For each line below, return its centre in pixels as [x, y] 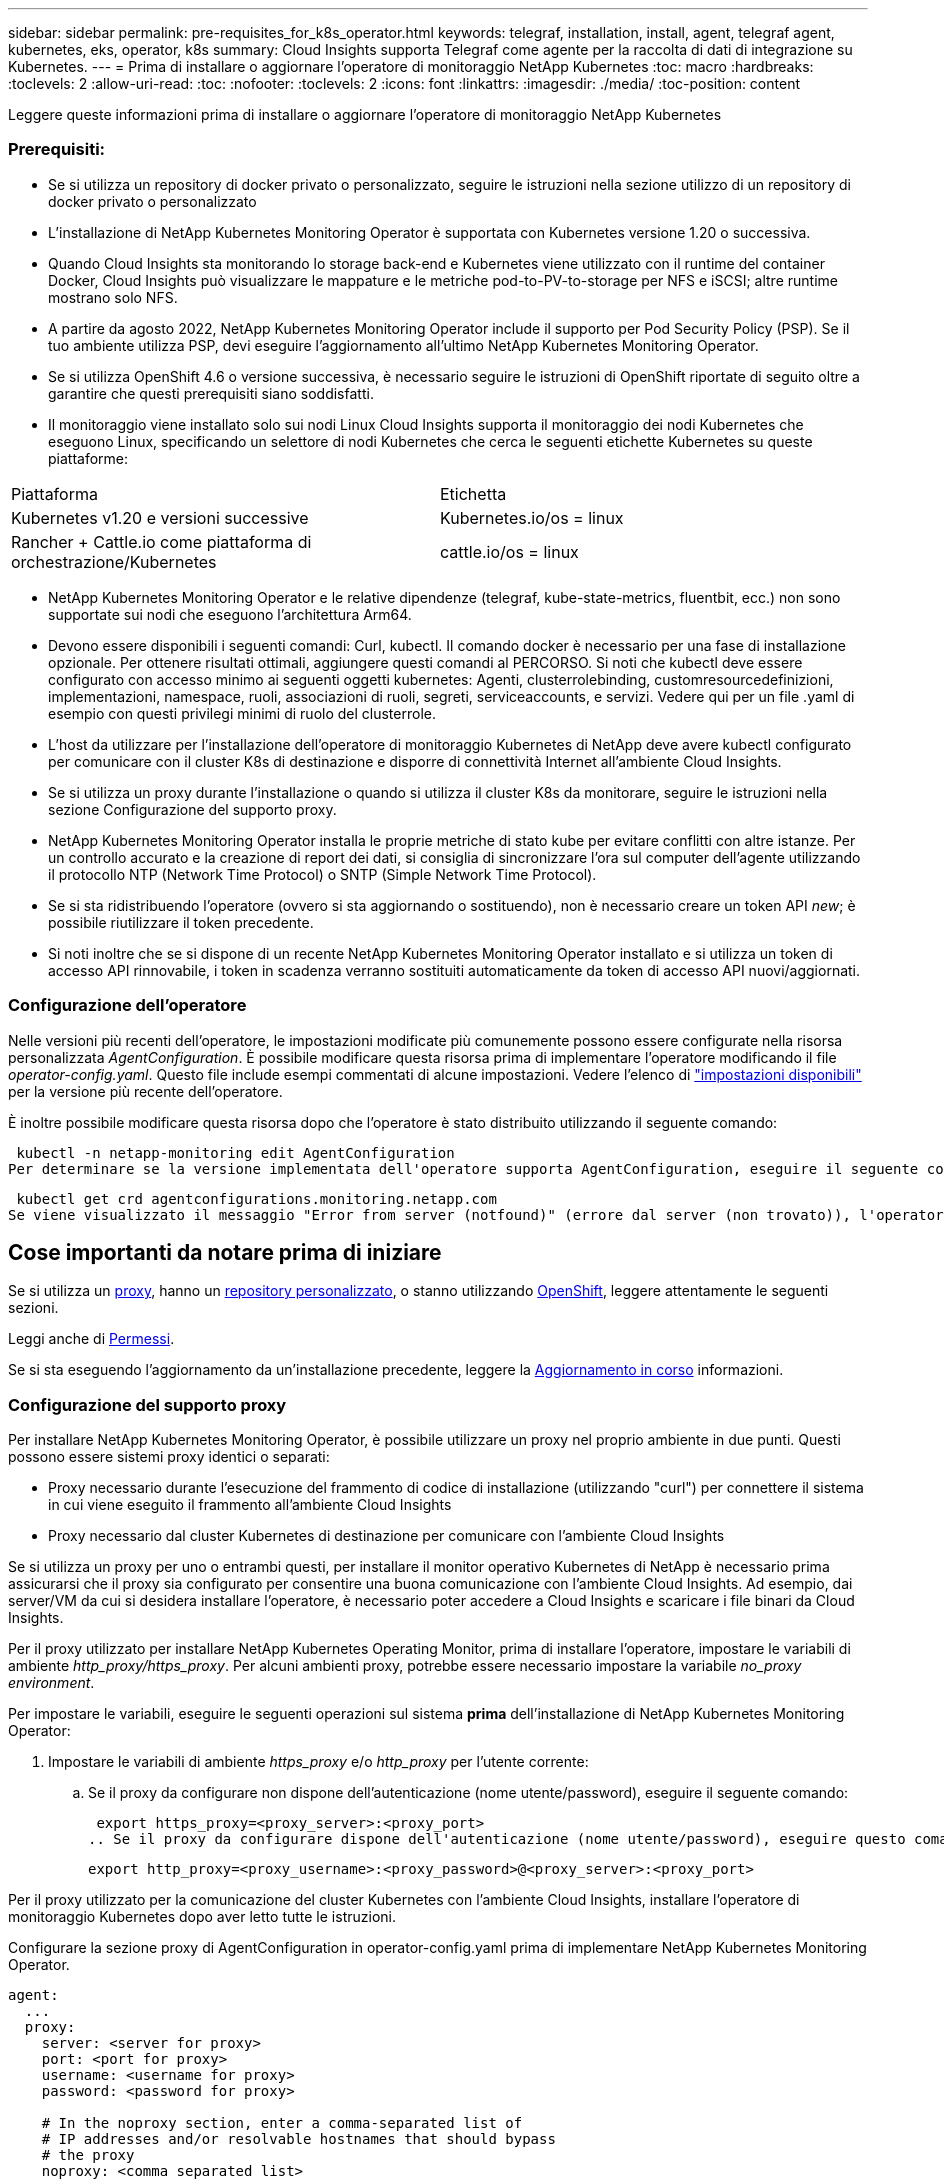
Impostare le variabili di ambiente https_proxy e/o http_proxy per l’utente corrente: [318, 1762]
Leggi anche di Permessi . [91, 1339]
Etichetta [473, 493]
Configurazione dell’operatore [127, 1005]
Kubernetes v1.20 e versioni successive [160, 517]
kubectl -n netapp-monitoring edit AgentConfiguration [235, 1152]
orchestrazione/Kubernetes [114, 561]
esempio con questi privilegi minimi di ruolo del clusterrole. [242, 713]
